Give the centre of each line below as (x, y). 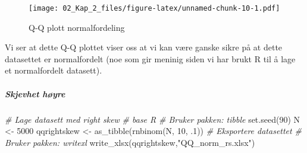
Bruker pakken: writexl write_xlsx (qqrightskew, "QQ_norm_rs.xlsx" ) (130, 142)
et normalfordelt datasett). (54, 70)
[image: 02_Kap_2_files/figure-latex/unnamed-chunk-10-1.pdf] (154, 8)
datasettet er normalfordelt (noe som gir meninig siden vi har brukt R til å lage (150, 58)
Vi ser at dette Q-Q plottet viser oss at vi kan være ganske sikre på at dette (144, 47)
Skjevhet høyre (35, 93)
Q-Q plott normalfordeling (77, 27)
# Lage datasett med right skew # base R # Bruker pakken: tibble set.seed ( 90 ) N (152, 119)
